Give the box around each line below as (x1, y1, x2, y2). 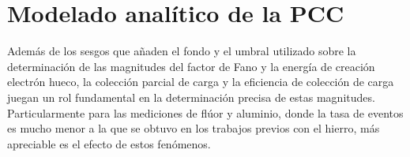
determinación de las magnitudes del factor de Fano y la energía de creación (7, 58, 375, 74)
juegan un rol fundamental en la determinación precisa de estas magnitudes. (7, 88, 375, 105)
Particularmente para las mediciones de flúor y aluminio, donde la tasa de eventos (7, 104, 404, 121)
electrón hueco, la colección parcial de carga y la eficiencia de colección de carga (7, 73, 394, 90)
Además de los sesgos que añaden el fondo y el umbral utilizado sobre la (7, 43, 356, 59)
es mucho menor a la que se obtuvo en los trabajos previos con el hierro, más (7, 120, 380, 136)
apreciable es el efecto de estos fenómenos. (7, 135, 211, 151)
